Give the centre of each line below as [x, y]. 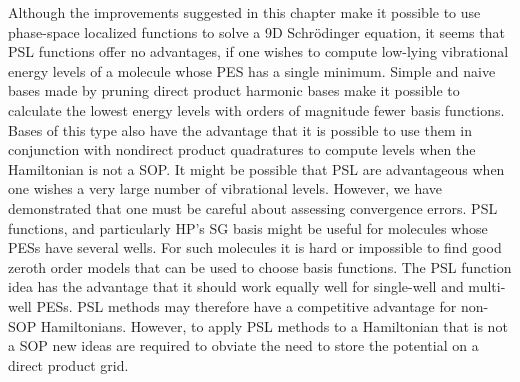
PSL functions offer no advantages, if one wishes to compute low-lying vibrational [258, 51]
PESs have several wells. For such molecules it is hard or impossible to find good [255, 247]
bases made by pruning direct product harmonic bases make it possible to [234, 90]
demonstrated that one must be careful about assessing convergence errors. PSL [253, 207]
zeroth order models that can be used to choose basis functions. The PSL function [260, 266]
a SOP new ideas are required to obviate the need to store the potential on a [243, 345]
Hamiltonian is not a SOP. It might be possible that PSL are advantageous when [256, 168]
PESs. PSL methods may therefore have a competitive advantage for [246, 305]
